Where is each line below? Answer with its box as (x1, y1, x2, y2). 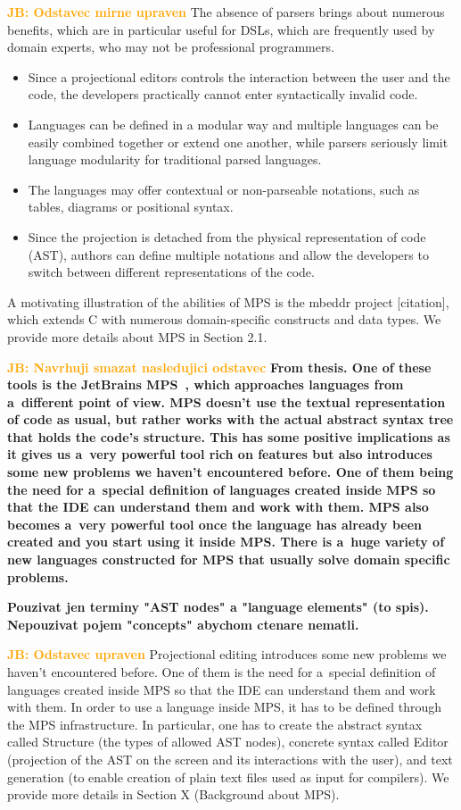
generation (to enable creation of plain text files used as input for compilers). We (7, 767, 449, 786)
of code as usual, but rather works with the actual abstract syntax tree (7, 410, 454, 429)
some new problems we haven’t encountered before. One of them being (7, 463, 454, 481)
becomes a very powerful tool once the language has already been (7, 514, 423, 533)
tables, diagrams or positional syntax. (28, 197, 234, 216)
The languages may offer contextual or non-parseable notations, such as (28, 180, 420, 198)
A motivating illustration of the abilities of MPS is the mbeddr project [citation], (7, 292, 449, 311)
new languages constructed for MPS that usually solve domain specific (7, 550, 450, 569)
